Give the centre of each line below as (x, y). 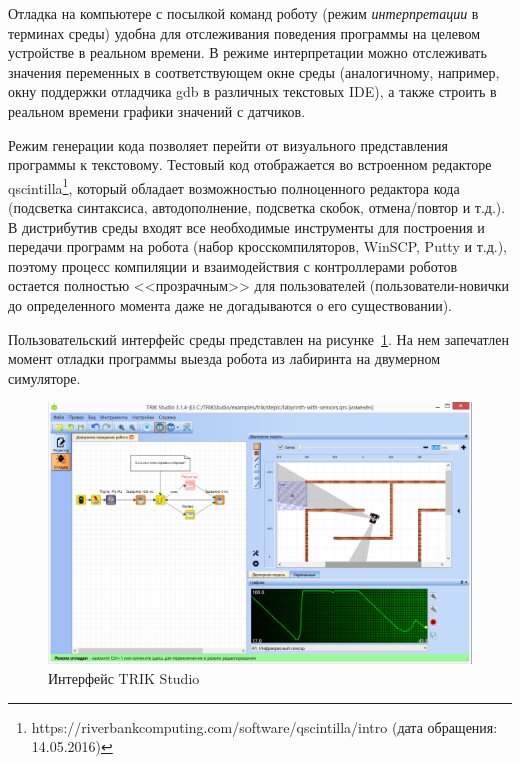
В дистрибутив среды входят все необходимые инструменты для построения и (246, 226)
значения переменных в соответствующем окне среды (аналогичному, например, (254, 71)
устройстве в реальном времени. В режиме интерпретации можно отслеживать (247, 52)
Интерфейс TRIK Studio (124, 678)
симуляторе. (44, 377)
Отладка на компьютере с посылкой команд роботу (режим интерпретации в (243, 13)
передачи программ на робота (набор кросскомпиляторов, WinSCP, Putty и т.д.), (257, 246)
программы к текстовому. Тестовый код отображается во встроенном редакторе (250, 164)
